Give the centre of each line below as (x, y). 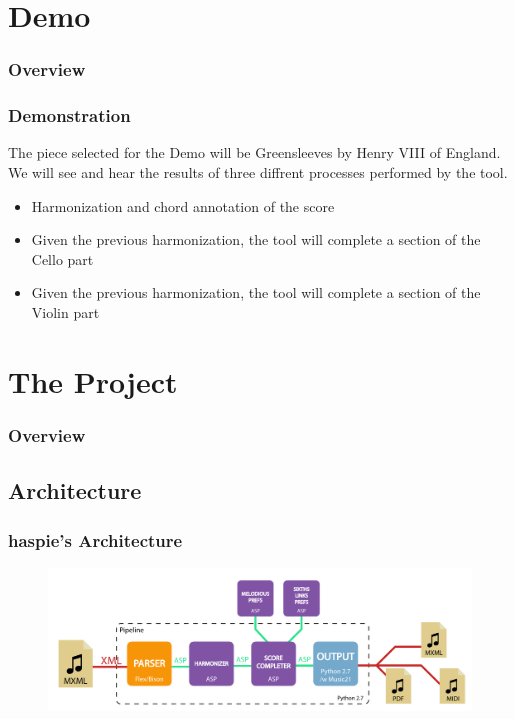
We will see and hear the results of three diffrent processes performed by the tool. (258, 172)
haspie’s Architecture (95, 539)
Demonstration (69, 115)
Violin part (65, 312)
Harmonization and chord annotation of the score (183, 205)
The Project (93, 380)
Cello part (62, 258)
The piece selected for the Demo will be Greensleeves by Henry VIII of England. (254, 152)
